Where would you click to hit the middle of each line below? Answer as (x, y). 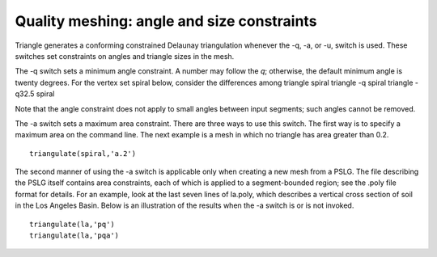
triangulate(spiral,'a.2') (83, 153)
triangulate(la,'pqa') (74, 236)
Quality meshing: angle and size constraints (166, 21)
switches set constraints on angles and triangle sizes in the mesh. (125, 56)
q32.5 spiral (35, 94)
